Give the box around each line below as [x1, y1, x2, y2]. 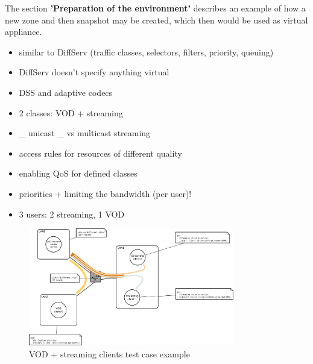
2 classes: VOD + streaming [19, 106, 123, 119]
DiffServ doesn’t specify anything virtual [19, 66, 169, 78]
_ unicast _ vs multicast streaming [19, 127, 151, 139]
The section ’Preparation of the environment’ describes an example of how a [5, 2, 306, 14]
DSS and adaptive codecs [19, 86, 113, 98]
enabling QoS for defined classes [19, 167, 138, 180]
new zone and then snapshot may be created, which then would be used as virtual [5, 13, 308, 26]
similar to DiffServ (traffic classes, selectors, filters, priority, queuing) [19, 45, 274, 58]
